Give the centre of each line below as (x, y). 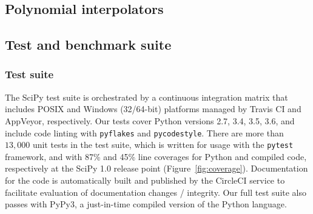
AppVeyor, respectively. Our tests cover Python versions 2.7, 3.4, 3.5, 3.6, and (150, 120)
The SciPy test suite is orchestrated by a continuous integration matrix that (146, 97)
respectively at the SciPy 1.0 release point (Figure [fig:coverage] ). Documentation (156, 168)
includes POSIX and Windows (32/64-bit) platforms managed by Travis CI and (153, 109)
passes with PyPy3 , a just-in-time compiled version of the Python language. (146, 204)
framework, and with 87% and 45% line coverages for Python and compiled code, (156, 156)
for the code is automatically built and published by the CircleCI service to (145, 180)
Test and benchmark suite (88, 45)
